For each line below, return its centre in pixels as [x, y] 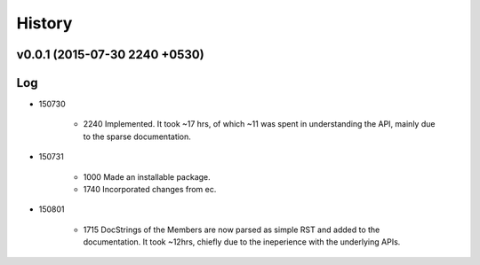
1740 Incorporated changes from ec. [150, 190]
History [44, 23]
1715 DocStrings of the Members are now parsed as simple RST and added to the [232, 230]
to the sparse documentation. [137, 136]
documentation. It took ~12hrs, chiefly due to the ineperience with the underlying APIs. [242, 242]
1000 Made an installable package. [147, 176]
